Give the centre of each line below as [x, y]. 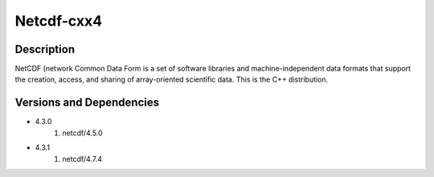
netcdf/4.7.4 [82, 159]
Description [45, 49]
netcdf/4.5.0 [83, 133]
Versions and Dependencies [87, 103]
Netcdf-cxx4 [59, 21]
